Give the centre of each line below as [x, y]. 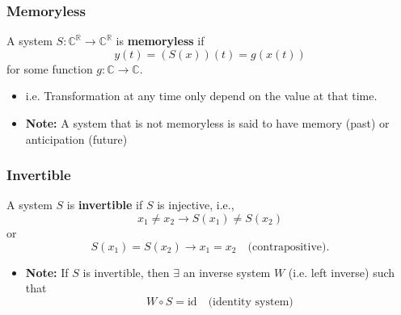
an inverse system [227, 272]
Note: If [47, 272]
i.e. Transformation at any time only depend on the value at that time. [201, 96]
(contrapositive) [287, 247]
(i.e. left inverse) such [342, 272]
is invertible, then [126, 272]
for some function [50, 68]
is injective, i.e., [196, 205]
